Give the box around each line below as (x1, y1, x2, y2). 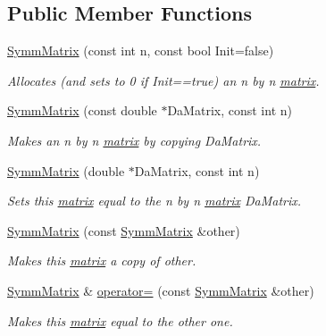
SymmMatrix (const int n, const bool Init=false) (7, 41, 274, 60)
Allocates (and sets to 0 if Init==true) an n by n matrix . (7, 71, 320, 89)
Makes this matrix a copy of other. (7, 251, 196, 270)
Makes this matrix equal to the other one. (7, 311, 233, 330)
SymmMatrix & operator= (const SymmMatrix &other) (7, 281, 314, 299)
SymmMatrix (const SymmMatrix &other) (7, 221, 240, 239)
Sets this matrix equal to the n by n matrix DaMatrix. (7, 191, 302, 210)
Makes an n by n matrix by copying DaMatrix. (7, 130, 262, 149)
